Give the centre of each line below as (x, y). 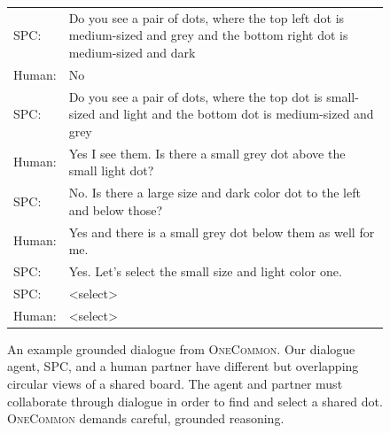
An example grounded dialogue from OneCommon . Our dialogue (181, 348)
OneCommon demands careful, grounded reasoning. (146, 418)
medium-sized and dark (132, 52)
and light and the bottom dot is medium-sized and (236, 114)
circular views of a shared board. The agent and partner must (175, 383)
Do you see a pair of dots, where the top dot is (195, 96)
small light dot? (111, 170)
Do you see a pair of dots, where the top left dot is (207, 17)
